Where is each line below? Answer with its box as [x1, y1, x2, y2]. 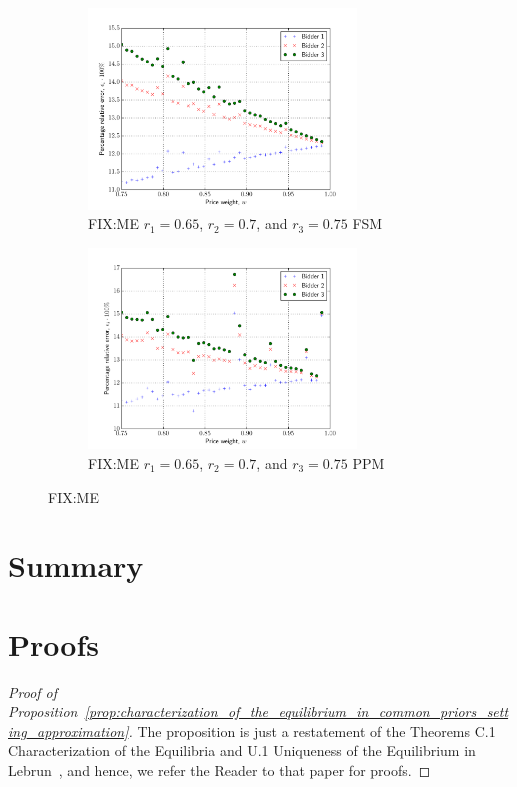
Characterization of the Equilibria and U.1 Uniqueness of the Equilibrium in [8, 740, 476, 761]
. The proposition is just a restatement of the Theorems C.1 [128, 720, 496, 741]
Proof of [8, 681, 58, 702]
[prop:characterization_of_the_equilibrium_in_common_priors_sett [84, 701, 509, 722]
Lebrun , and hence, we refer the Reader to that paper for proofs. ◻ [8, 760, 431, 781]
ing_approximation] [8, 720, 129, 741]
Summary [8, 545, 144, 586]
